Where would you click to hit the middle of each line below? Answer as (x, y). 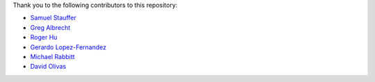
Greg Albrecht (50, 27)
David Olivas (48, 67)
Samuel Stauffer (53, 18)
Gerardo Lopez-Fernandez (68, 47)
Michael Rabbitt (53, 56)
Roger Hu (44, 38)
